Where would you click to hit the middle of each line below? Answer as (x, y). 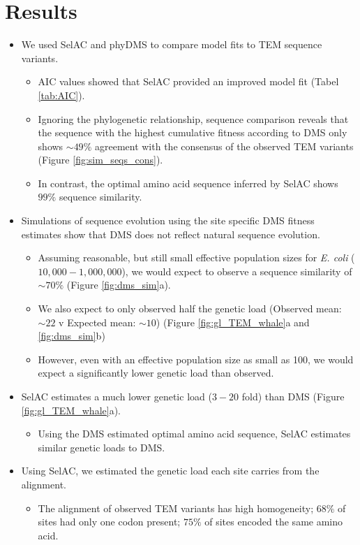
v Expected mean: (97, 322)
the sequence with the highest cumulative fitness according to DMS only (193, 132)
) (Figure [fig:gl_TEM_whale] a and (233, 322)
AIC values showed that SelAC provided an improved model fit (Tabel (188, 81)
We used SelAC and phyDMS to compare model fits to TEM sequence (172, 44)
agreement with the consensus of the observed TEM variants (224, 146)
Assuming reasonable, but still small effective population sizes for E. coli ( (196, 257)
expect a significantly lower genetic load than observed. (156, 373)
